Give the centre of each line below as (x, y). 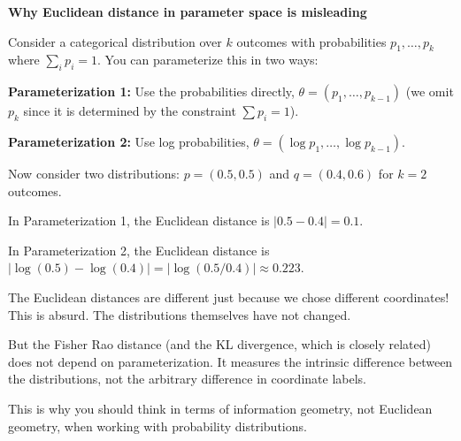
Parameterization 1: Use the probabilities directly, (151, 91)
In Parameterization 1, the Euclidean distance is (139, 220)
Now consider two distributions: (94, 173)
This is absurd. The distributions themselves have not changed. (180, 314)
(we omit (430, 91)
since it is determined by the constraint (130, 111)
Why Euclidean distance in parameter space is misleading (188, 11)
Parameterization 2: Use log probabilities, (129, 141)
